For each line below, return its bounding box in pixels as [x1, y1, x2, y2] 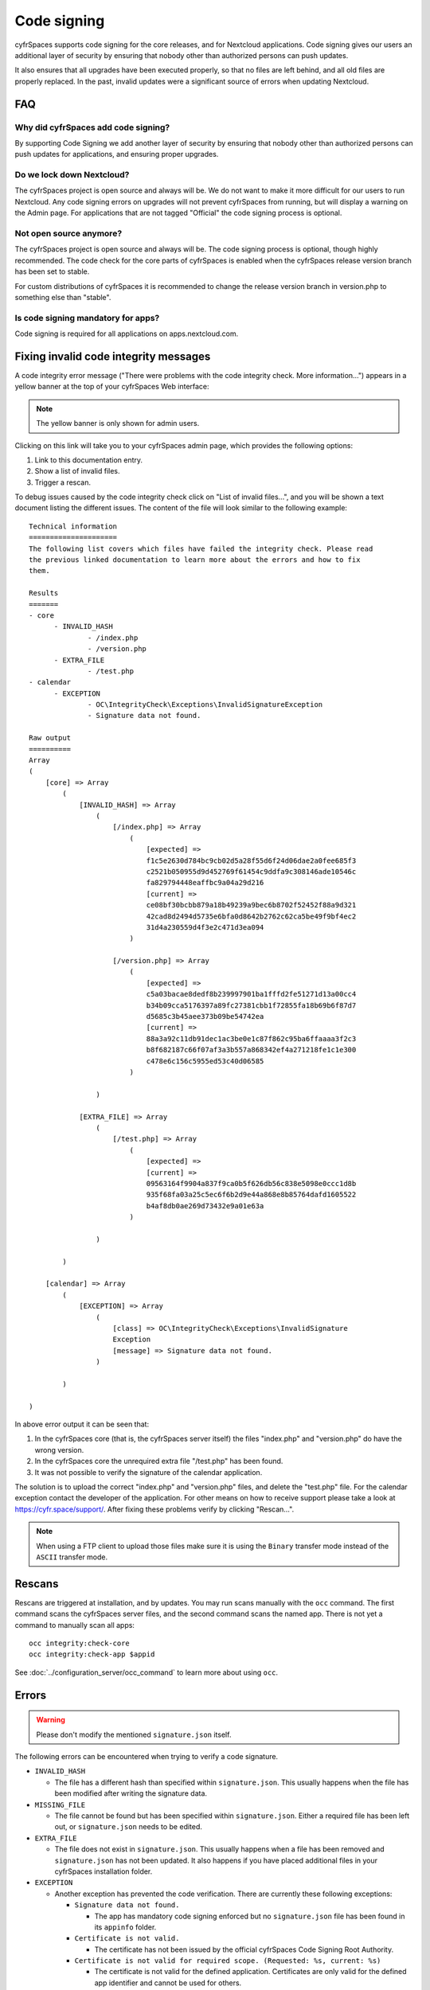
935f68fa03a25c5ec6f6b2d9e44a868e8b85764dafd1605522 [146, 1190, 357, 1200]
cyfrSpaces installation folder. [54, 1867, 153, 1876]
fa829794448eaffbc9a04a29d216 [146, 878, 264, 888]
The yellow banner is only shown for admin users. [36, 419, 200, 428]
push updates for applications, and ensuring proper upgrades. [14, 150, 219, 159]
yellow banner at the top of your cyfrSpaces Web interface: [14, 382, 210, 392]
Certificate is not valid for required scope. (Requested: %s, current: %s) [74, 1957, 381, 1965]
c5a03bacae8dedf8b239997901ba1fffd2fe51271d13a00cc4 [146, 989, 357, 999]
